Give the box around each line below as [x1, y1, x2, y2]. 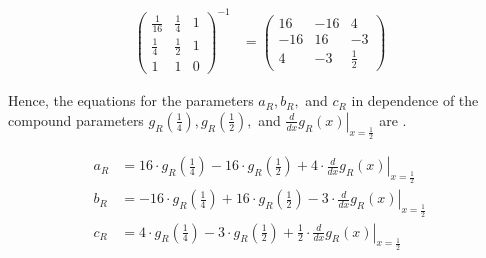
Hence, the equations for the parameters [8, 90, 254, 111]
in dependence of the [351, 90, 479, 111]
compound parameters [8, 109, 144, 130]
